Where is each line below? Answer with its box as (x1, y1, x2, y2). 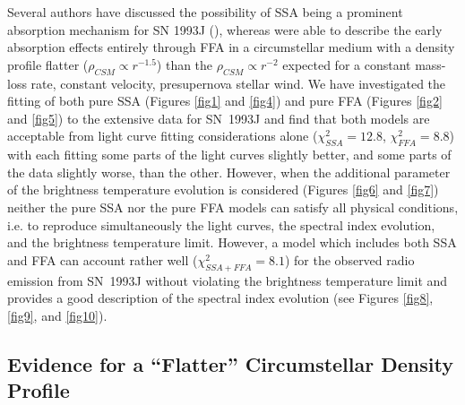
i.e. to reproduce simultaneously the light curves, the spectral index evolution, (7, 215, 435, 234)
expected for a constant (282, 55, 411, 73)
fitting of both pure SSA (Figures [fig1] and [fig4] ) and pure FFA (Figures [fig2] (7, 91, 443, 110)
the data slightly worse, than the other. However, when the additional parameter (7, 162, 451, 181)
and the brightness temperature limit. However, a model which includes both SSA (7, 233, 457, 252)
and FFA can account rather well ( (7, 250, 198, 269)
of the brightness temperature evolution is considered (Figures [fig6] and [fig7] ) (7, 180, 439, 199)
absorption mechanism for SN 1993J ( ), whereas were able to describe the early (7, 20, 443, 39)
